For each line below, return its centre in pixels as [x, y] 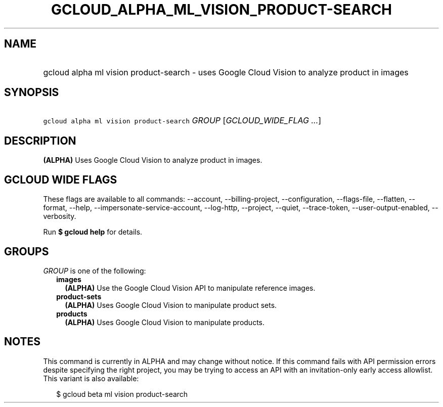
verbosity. [60, 216]
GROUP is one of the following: [95, 270]
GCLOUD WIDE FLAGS [61, 179]
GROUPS [27, 251]
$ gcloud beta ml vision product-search [122, 394]
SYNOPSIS [32, 93]
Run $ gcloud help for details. [93, 232]
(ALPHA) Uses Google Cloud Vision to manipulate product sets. [171, 305]
